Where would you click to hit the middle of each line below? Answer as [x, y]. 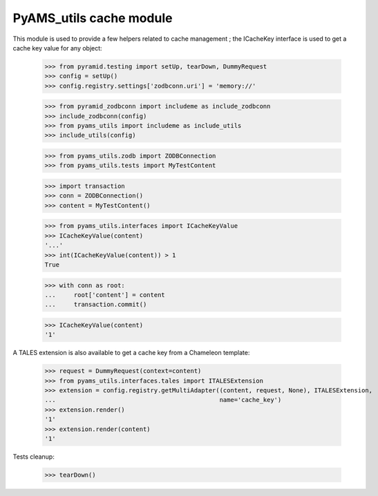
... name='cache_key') [163, 400]
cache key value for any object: [58, 48]
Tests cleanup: [34, 457]
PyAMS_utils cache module [93, 18]
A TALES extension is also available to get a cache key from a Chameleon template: [131, 353]
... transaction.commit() [96, 305]
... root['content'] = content [105, 295]
